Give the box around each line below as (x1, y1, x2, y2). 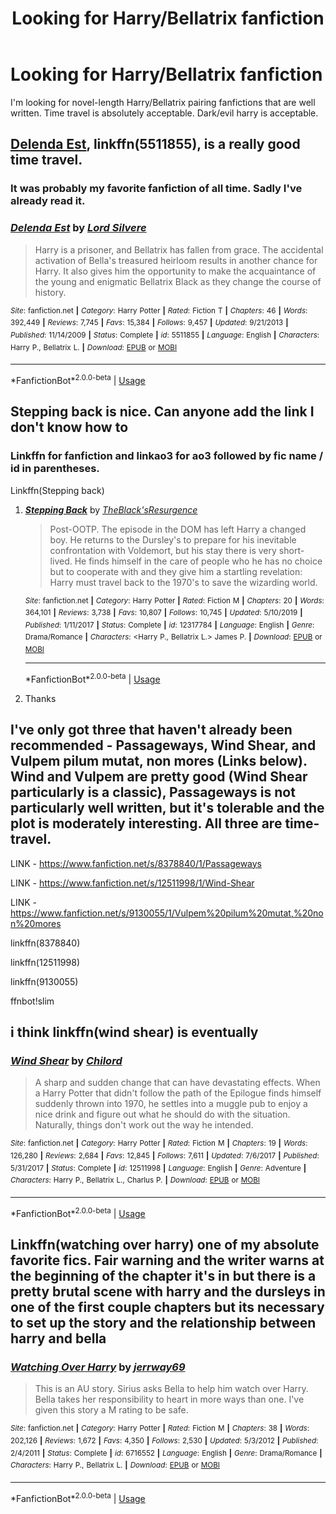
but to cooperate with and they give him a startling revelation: (49, 565, 303, 577)
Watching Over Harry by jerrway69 (10, 1360, 186, 1374)
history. (34, 286, 67, 298)
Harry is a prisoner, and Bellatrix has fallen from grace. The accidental (34, 243, 324, 256)
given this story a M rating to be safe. (34, 1404, 189, 1416)
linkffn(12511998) (10, 956, 80, 968)
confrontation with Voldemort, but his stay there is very (49, 544, 277, 556)
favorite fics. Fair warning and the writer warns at (10, 1252, 325, 1269)
